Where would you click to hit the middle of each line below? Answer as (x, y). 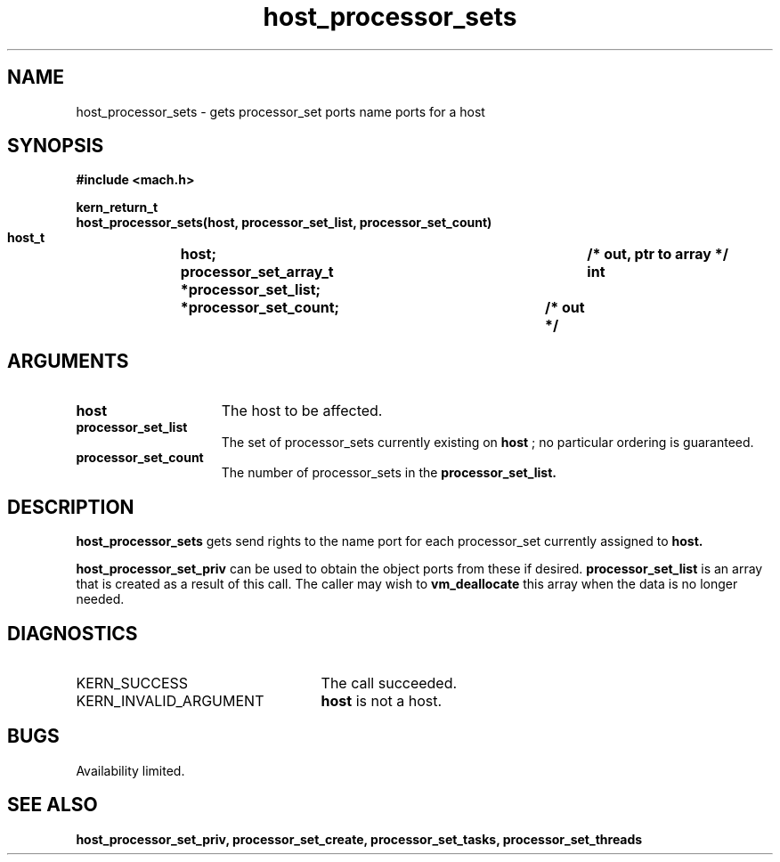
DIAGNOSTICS (73, 633)
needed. (100, 599)
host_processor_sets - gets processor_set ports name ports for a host (280, 111)
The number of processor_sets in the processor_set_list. (389, 473)
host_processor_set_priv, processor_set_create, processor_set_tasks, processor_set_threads (359, 839)
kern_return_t (117, 207)
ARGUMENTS (68, 361)
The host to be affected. (302, 411)
